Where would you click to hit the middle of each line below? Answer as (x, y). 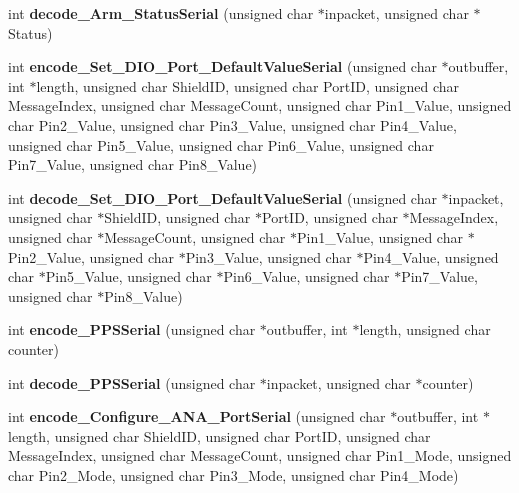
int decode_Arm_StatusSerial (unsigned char (161, 13)
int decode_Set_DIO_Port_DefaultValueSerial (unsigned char (222, 197)
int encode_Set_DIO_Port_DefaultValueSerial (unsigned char (222, 66)
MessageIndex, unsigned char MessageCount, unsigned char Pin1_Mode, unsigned (260, 455)
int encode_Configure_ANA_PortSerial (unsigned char (197, 416)
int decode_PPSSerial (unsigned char (132, 382)
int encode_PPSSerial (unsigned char (132, 329)
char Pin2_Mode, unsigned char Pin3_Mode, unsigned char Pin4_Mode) (233, 474)
